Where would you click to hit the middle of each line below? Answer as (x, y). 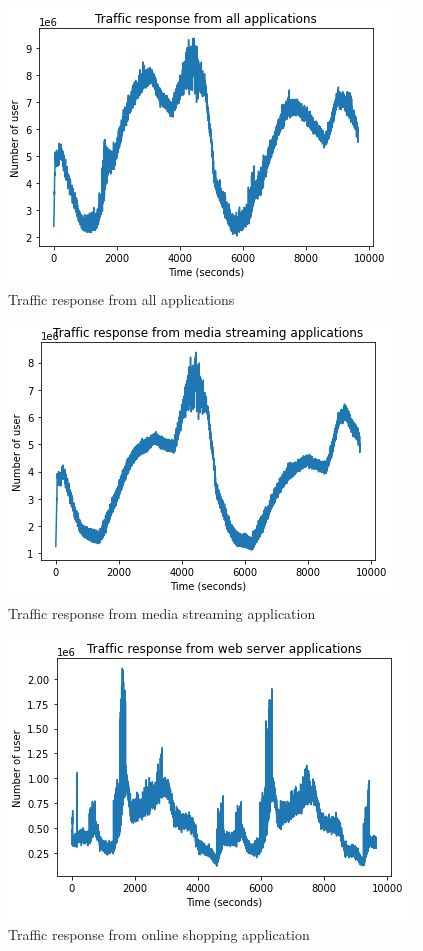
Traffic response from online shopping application (159, 933)
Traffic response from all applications (121, 298)
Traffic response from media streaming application (162, 612)
